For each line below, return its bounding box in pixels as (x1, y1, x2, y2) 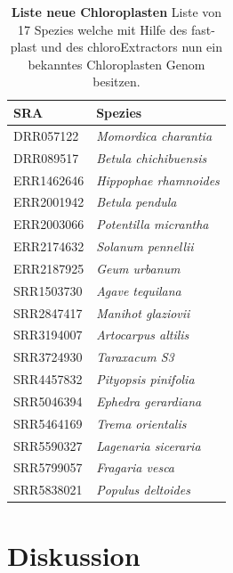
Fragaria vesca (96, 458, 175, 477)
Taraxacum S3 (96, 348, 174, 366)
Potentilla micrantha (96, 215, 209, 233)
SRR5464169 (13, 413, 83, 432)
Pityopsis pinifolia (96, 370, 195, 389)
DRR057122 (13, 126, 79, 144)
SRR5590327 (13, 436, 83, 454)
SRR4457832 (13, 370, 83, 389)
